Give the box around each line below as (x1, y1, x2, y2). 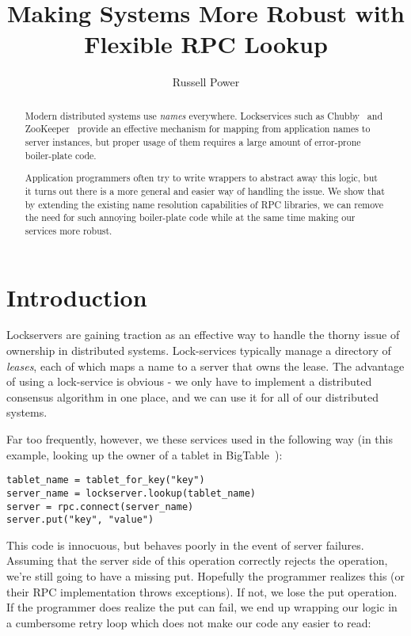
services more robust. (25, 223, 112, 237)
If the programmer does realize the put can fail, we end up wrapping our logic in (6, 599, 398, 615)
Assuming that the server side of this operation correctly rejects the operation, (6, 552, 388, 569)
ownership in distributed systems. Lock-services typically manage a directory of (6, 342, 391, 359)
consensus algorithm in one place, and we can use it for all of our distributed (6, 388, 379, 405)
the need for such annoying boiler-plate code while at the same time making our (25, 211, 356, 224)
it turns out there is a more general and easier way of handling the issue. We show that (25, 184, 385, 197)
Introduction (6, 280, 147, 313)
